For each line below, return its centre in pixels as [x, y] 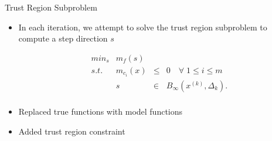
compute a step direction [63, 38]
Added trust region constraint [72, 131]
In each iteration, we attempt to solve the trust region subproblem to [143, 27]
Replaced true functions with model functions [101, 111]
